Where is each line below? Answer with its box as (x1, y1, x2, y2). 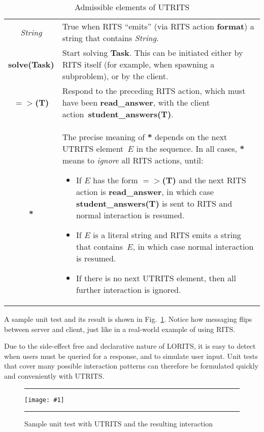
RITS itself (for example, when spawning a (62, 58, 215, 70)
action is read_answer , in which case (76, 186, 214, 197)
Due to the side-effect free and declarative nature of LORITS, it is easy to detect (4, 341, 256, 351)
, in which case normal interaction (133, 241, 254, 252)
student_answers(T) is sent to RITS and (76, 197, 233, 209)
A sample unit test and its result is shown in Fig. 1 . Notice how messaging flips (4, 314, 252, 324)
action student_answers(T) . (62, 108, 174, 120)
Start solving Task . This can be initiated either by (62, 47, 243, 58)
